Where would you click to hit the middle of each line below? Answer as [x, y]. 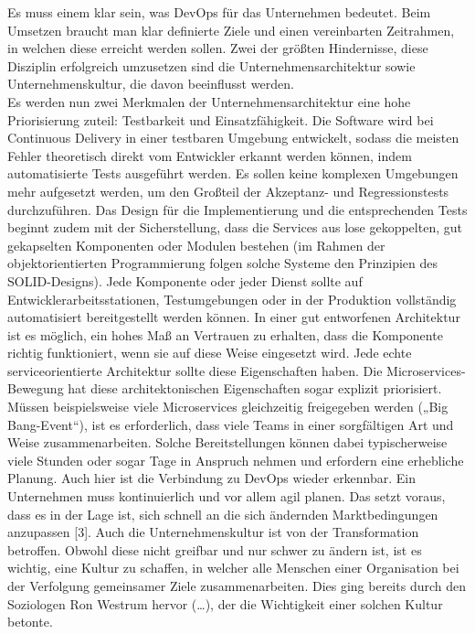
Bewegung [36, 388]
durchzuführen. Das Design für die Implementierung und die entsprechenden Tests [237, 209]
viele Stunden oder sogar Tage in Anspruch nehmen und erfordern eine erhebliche [236, 460]
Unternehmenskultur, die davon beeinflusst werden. [151, 84]
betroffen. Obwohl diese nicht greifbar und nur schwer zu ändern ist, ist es [215, 549]
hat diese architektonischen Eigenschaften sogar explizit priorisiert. [255, 388]
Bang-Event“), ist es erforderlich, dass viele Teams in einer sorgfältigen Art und [231, 424]
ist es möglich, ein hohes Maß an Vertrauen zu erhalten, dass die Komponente [225, 334]
